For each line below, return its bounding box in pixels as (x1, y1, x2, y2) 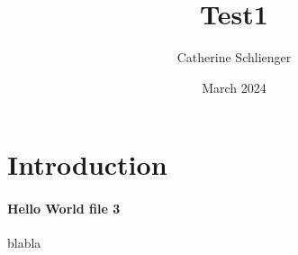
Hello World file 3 (7, 199, 121, 218)
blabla (7, 233, 41, 252)
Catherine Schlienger (176, 48, 292, 67)
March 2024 (202, 77, 266, 96)
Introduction (7, 146, 167, 183)
